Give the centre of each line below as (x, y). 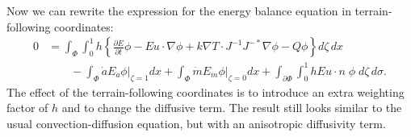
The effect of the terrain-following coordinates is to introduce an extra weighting (205, 91)
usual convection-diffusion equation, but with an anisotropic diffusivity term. (196, 123)
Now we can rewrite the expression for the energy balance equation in (179, 10)
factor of (27, 108)
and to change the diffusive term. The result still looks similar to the (232, 108)
